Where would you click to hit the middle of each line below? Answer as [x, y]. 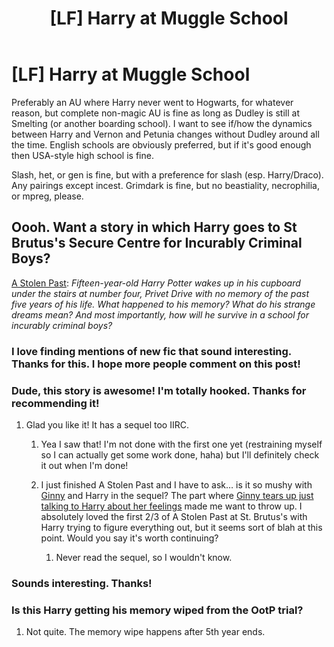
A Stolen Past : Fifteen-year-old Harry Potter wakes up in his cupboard [156, 283]
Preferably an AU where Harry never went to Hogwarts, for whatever [152, 102]
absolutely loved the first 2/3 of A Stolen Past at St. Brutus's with [174, 516]
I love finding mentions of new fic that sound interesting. [151, 351]
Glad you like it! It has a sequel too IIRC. [107, 424]
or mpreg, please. [47, 196]
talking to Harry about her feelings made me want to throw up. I [171, 506]
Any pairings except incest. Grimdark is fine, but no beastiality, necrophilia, [165, 185]
